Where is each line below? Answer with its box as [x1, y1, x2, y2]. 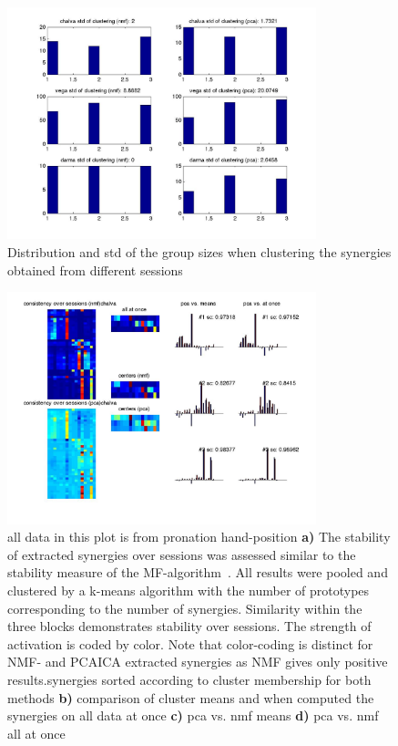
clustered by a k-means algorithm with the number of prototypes [7, 580, 370, 599]
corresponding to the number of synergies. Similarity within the [7, 598, 362, 617]
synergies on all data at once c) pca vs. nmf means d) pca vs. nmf [7, 706, 379, 725]
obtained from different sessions [7, 260, 183, 279]
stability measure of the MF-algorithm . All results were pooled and [7, 563, 388, 582]
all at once [7, 723, 66, 742]
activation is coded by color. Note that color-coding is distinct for [7, 634, 373, 653]
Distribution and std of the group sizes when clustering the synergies [7, 242, 392, 261]
